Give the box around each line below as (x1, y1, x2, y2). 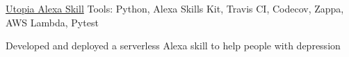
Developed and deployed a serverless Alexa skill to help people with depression (6, 38, 341, 53)
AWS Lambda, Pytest (6, 15, 99, 29)
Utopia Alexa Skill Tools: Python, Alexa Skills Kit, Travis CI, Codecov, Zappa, (6, 1, 344, 15)
